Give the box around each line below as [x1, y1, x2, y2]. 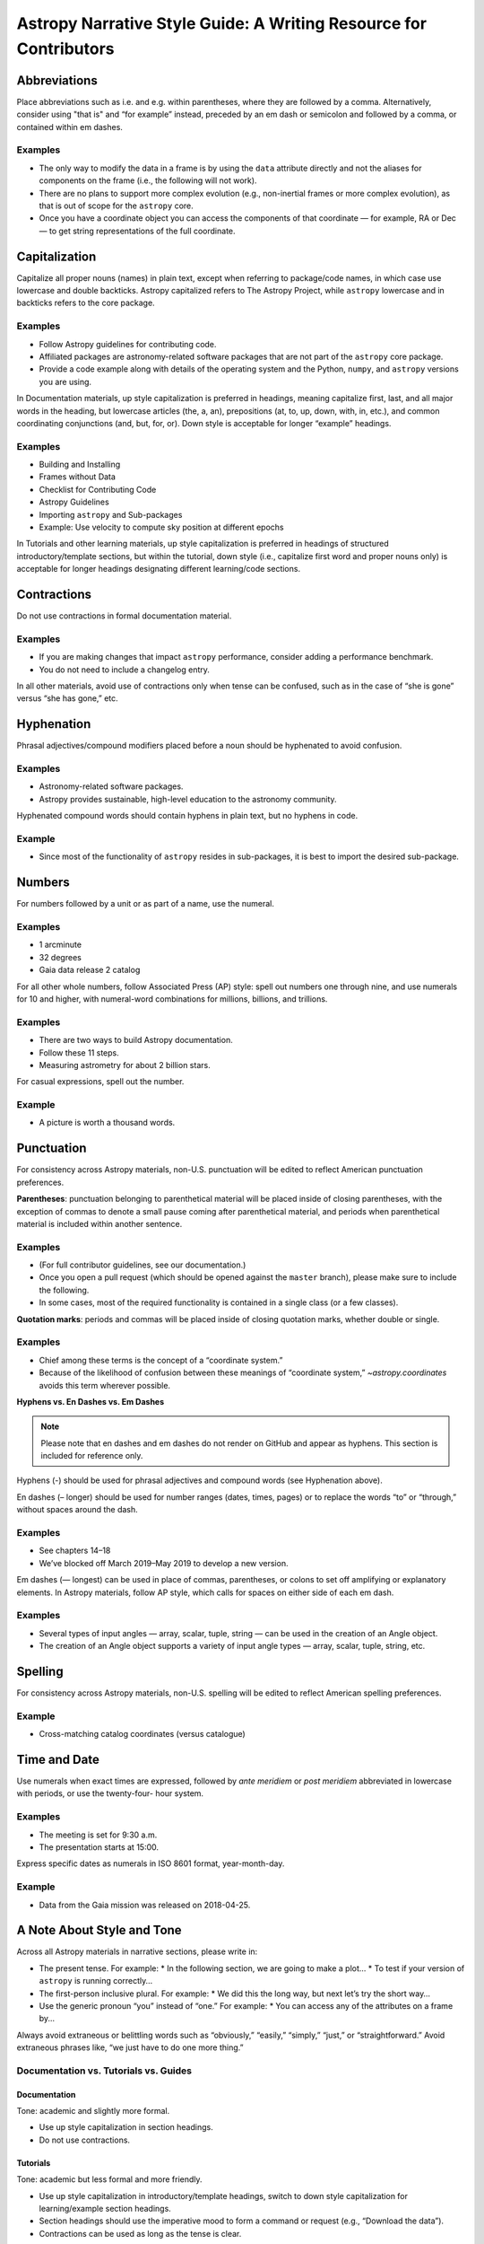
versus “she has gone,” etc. [16, 693, 118, 704]
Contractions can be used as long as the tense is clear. [39, 2228, 242, 2239]
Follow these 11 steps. [39, 1047, 120, 1058]
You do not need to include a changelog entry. [39, 664, 211, 675]
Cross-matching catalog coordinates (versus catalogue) [39, 1729, 246, 1740]
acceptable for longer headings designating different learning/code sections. [16, 564, 300, 574]
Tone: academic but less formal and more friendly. [16, 2174, 203, 2185]
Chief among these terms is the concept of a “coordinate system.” [39, 1354, 283, 1365]
